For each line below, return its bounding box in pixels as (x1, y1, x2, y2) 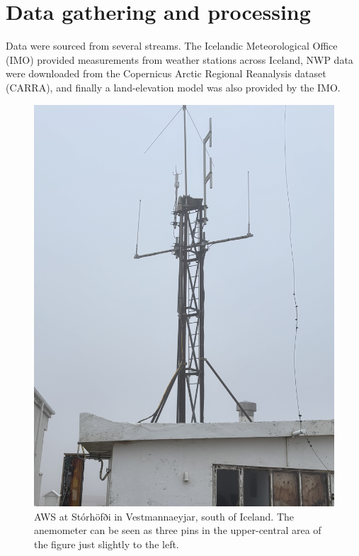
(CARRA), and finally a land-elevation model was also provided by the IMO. (6, 79, 341, 94)
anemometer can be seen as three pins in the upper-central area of (34, 523, 321, 538)
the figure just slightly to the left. (34, 537, 179, 552)
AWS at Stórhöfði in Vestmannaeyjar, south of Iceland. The (34, 508, 294, 523)
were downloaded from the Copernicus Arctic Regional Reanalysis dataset (6, 66, 326, 81)
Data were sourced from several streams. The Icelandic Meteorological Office (6, 38, 338, 53)
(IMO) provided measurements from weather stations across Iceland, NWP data (6, 52, 353, 67)
